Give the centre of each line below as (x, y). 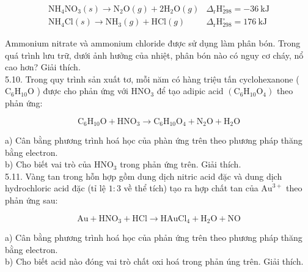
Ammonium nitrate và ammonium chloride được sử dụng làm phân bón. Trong (153, 43)
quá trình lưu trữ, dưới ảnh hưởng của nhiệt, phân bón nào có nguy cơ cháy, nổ (154, 55)
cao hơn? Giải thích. (43, 67)
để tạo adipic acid (190, 91)
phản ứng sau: (31, 200)
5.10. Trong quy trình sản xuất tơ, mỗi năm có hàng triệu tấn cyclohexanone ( (152, 79)
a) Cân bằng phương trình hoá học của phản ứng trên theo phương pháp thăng (154, 237)
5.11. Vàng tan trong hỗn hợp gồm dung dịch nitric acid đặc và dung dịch (144, 176)
